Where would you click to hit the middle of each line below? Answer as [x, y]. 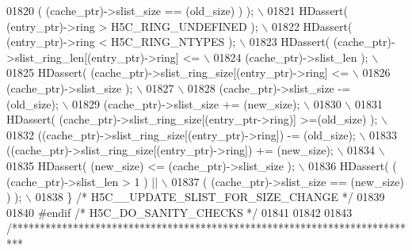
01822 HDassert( [312, 26]
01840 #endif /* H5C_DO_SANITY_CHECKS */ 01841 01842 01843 [179, 212]
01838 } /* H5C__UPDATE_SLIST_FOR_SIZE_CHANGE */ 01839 [210, 197]
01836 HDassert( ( [353, 165]
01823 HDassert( [290, 42]
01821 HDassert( [307, 10]
